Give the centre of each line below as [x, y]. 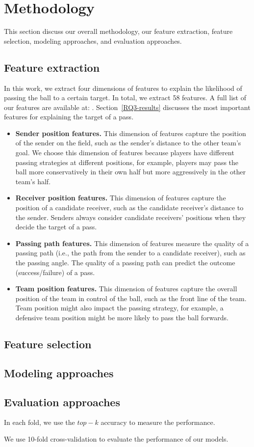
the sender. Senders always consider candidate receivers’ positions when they [131, 217]
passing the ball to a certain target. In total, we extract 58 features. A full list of [125, 98]
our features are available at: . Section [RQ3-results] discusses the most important [127, 107]
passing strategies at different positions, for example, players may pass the [127, 162]
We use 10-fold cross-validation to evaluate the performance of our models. [116, 438]
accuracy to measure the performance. [158, 422]
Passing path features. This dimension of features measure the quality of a [132, 243]
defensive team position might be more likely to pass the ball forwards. [122, 317]
